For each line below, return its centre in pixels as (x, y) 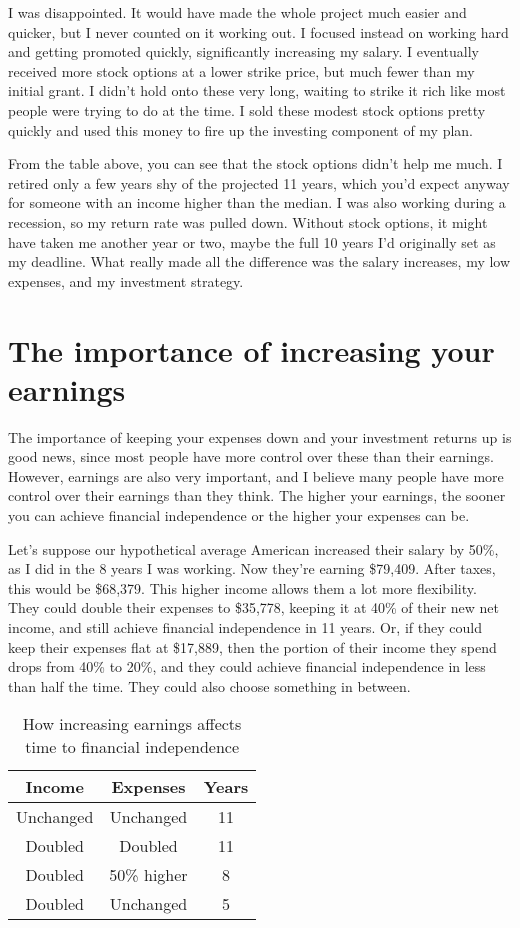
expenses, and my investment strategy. (126, 280)
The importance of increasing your (251, 349)
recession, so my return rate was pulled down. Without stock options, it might (248, 221)
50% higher (148, 875)
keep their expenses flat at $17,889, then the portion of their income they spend (252, 646)
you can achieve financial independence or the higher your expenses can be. (239, 515)
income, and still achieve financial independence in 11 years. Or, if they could (245, 626)
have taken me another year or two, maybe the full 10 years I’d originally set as (252, 241)
